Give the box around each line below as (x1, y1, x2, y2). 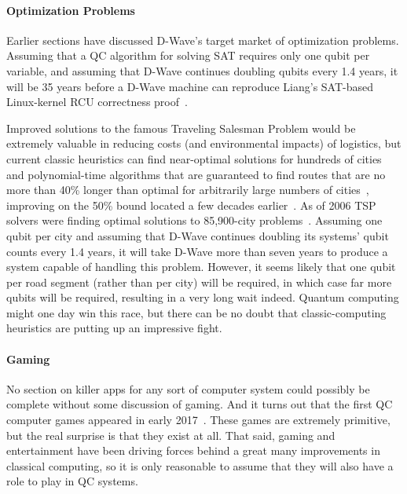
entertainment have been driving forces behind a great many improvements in (6, 442, 380, 459)
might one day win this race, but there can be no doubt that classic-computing (6, 304, 387, 320)
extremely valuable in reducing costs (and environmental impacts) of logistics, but (6, 135, 401, 152)
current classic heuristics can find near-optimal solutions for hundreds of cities (6, 150, 382, 166)
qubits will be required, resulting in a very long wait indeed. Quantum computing (6, 289, 399, 306)
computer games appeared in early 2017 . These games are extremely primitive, (6, 412, 390, 428)
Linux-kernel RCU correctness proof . (6, 93, 188, 110)
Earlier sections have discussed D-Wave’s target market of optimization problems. (6, 31, 399, 48)
